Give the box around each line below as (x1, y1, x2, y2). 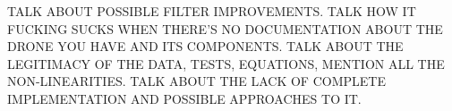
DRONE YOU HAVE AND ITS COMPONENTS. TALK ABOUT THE (7, 37, 404, 55)
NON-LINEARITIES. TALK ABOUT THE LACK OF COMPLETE (7, 72, 386, 90)
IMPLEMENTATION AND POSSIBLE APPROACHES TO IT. (7, 89, 362, 107)
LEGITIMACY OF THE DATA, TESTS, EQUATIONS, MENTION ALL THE (7, 54, 445, 73)
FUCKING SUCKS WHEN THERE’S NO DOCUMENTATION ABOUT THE (7, 19, 443, 38)
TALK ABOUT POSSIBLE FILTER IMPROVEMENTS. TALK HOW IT (7, 2, 416, 20)
